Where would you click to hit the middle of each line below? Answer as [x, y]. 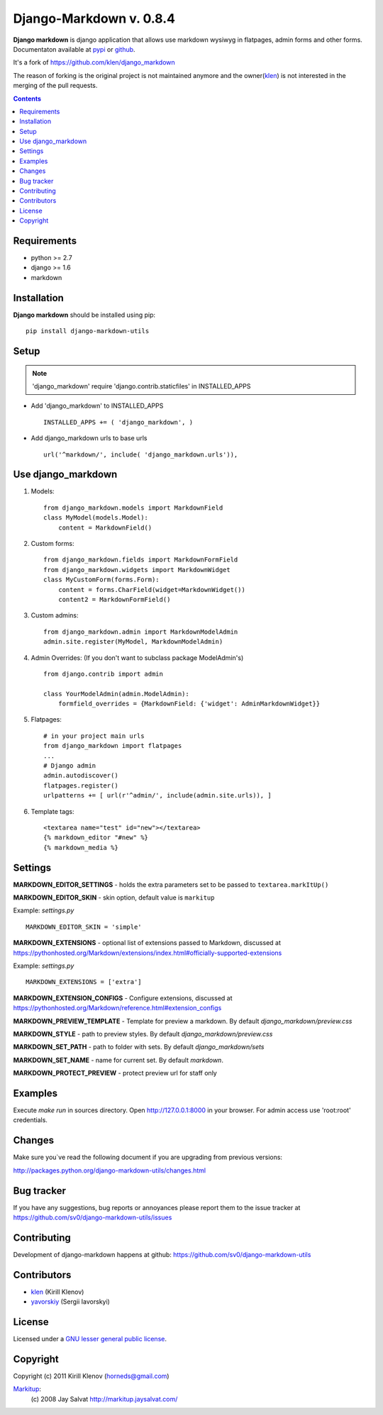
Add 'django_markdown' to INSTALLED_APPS [97, 406]
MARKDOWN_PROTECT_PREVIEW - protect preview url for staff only [115, 1073]
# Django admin [70, 766]
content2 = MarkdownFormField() [114, 599]
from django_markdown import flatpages [113, 746]
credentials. [30, 1120]
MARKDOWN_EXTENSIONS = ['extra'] [84, 982]
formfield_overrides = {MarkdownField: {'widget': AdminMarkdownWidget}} [189, 704]
